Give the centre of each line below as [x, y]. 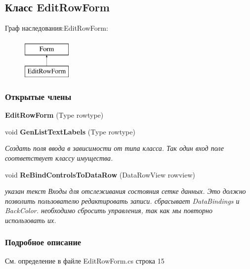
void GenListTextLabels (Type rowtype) [70, 131]
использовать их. [31, 220]
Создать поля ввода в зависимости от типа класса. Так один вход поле [114, 148]
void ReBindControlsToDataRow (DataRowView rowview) [100, 174]
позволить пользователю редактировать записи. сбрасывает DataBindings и [122, 201]
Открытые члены [38, 96]
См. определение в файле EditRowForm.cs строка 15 [85, 260]
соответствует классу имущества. [59, 157]
